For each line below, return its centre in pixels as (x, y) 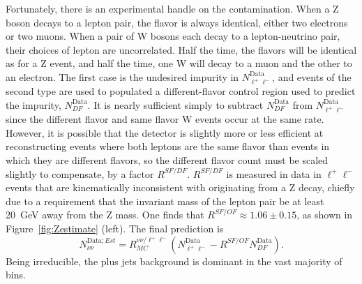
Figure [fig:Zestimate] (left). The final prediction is (115, 228)
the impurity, (33, 104)
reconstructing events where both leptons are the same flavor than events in (168, 146)
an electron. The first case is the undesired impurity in (122, 76)
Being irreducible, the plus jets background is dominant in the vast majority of (174, 261)
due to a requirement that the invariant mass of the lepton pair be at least (165, 201)
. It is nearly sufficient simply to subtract (175, 104)
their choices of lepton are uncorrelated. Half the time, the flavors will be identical (181, 49)
